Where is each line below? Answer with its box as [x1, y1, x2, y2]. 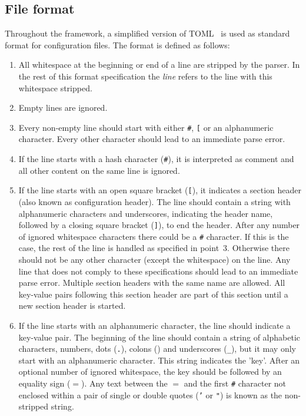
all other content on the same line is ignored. [18, 164, 180, 176]
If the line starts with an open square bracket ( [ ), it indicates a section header [18, 184, 301, 196]
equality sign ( [18, 377, 71, 389]
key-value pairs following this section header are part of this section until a [18, 288, 288, 300]
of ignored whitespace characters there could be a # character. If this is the [18, 230, 289, 242]
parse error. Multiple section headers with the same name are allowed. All [18, 276, 285, 289]
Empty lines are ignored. [18, 101, 108, 114]
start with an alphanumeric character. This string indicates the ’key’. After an [18, 354, 300, 366]
